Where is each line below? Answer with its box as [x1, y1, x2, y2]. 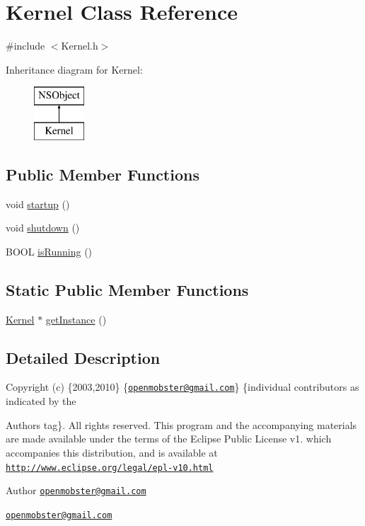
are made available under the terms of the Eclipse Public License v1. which [6, 431, 332, 446]
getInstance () [45, 311, 107, 326]
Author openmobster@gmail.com [6, 483, 146, 498]
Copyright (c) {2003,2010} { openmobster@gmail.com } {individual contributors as [6, 379, 359, 394]
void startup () [6, 196, 70, 211]
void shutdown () [6, 220, 80, 235]
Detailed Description [6, 346, 161, 368]
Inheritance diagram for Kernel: [6, 62, 143, 76]
